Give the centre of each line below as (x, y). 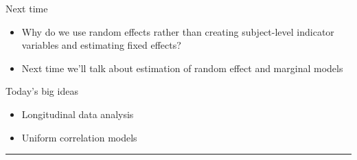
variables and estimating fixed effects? (101, 45)
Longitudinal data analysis (78, 114)
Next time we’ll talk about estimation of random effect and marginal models (182, 68)
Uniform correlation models (79, 137)
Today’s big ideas (42, 91)
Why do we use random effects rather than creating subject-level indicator (178, 31)
